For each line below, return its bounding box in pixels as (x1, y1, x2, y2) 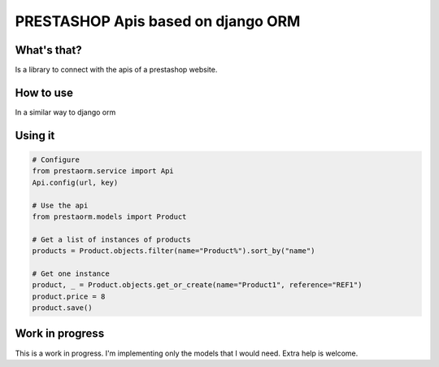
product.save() (32, 304, 93, 312)
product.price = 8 (32, 291, 106, 301)
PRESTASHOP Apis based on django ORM (15, 12, 301, 30)
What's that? (15, 43, 82, 57)
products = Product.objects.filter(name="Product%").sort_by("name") (32, 247, 315, 256)
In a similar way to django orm (15, 107, 116, 117)
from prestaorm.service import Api (32, 167, 174, 176)
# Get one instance (32, 269, 110, 278)
